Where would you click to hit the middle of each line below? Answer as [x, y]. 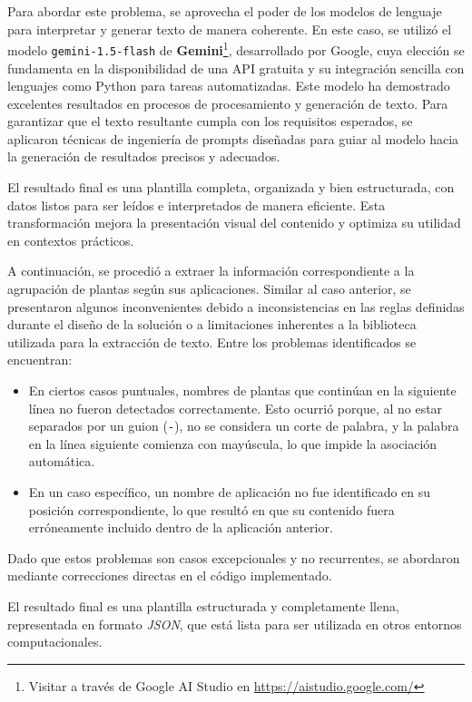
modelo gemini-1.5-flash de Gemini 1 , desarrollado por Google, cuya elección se [236, 49]
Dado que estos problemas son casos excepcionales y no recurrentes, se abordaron [234, 557]
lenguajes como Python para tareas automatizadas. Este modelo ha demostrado [229, 86]
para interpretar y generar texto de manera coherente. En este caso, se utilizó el [230, 29]
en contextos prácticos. [71, 240]
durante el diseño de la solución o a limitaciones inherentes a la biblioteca [212, 324]
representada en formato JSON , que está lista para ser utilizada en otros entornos [235, 624]
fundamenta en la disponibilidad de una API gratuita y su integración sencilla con [236, 68]
